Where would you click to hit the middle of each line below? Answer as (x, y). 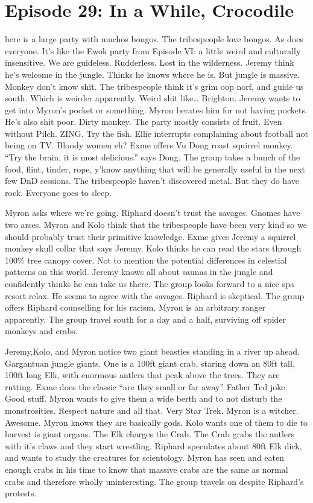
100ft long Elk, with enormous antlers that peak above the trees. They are (142, 375)
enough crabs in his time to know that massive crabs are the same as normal (147, 469)
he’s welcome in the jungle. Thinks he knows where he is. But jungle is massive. (152, 74)
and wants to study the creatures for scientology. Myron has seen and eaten (144, 457)
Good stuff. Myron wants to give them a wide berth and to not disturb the (144, 398)
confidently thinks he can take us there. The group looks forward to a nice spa (150, 283)
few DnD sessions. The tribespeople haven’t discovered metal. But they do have (152, 181)
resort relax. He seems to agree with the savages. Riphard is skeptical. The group (155, 295)
